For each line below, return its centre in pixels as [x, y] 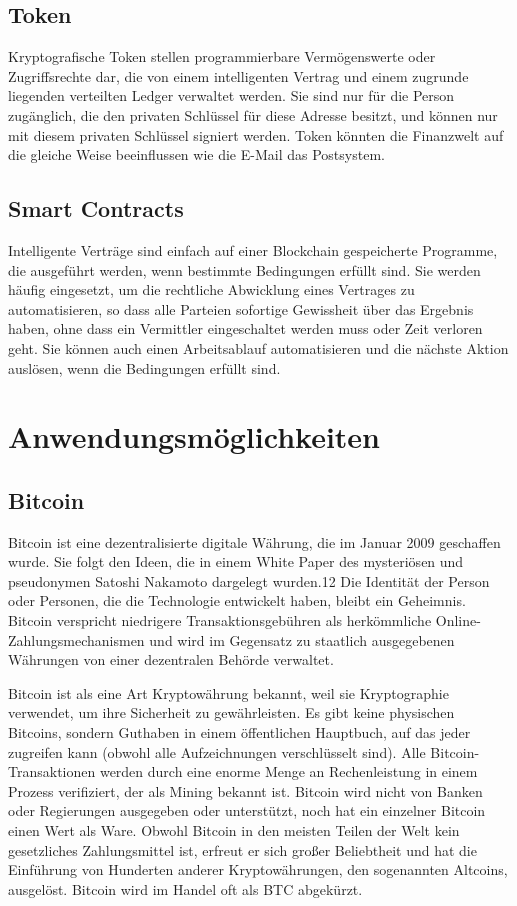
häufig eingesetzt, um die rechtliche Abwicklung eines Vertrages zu [211, 289]
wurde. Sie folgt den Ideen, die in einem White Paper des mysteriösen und [236, 561]
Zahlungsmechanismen [76, 639]
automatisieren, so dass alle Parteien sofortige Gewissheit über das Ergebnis [241, 308]
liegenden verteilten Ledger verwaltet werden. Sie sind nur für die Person [231, 95]
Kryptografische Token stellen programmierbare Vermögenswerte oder [222, 56]
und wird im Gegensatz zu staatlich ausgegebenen [302, 639]
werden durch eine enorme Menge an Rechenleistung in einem [288, 771]
